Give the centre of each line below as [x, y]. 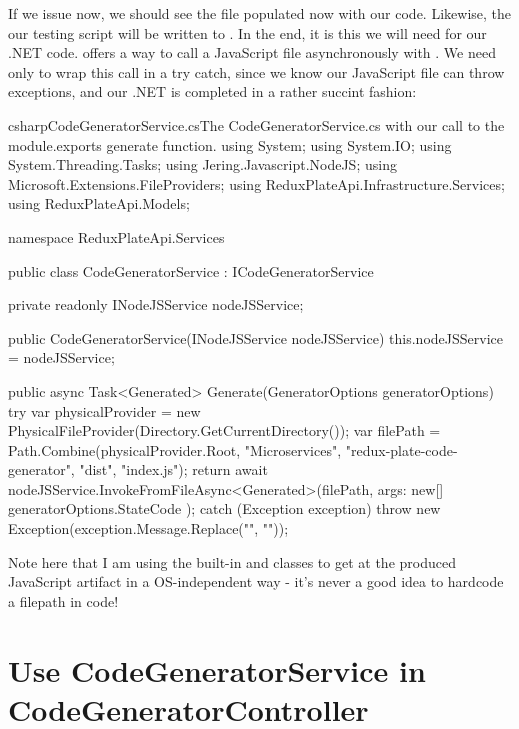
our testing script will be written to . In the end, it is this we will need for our [247, 32]
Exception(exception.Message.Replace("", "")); [148, 528]
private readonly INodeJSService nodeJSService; [156, 304]
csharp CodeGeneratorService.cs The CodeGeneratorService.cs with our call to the [256, 124]
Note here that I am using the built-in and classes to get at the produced [232, 561]
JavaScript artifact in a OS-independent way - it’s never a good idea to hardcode [256, 581]
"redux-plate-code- [401, 449]
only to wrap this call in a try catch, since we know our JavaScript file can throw [256, 71]
